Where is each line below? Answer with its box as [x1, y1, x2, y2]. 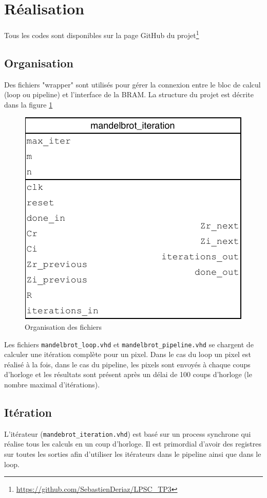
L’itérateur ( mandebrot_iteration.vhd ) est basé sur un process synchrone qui [4, 428, 251, 439]
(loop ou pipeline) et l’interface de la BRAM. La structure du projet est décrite [4, 89, 254, 100]
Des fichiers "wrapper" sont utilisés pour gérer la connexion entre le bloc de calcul [4, 79, 261, 90]
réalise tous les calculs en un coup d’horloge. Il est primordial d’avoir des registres [4, 438, 261, 449]
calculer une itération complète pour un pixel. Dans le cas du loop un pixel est [4, 349, 251, 360]
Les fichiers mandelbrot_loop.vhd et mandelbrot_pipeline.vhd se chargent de [4, 339, 254, 349]
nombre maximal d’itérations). [4, 379, 100, 389]
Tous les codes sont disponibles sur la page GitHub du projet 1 [4, 28, 199, 40]
